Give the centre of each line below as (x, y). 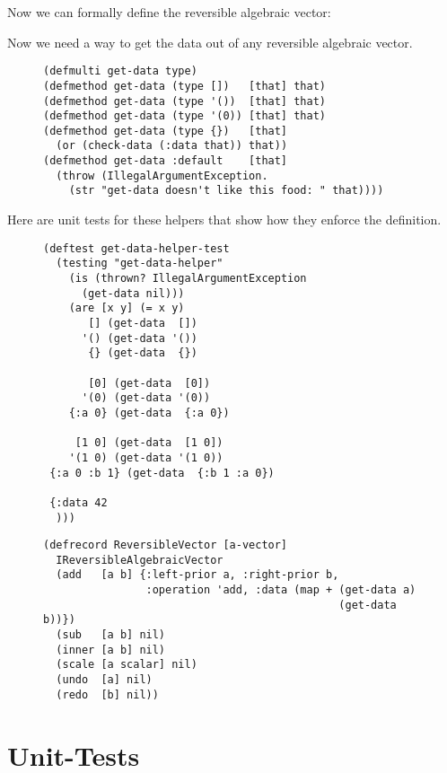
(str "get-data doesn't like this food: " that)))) (226, 191)
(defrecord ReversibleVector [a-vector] (166, 545)
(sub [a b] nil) (111, 635)
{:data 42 (79, 502)
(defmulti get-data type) (120, 71)
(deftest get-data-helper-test (136, 248)
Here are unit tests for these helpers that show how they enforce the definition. (224, 220)
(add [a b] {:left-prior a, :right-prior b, (197, 575)
